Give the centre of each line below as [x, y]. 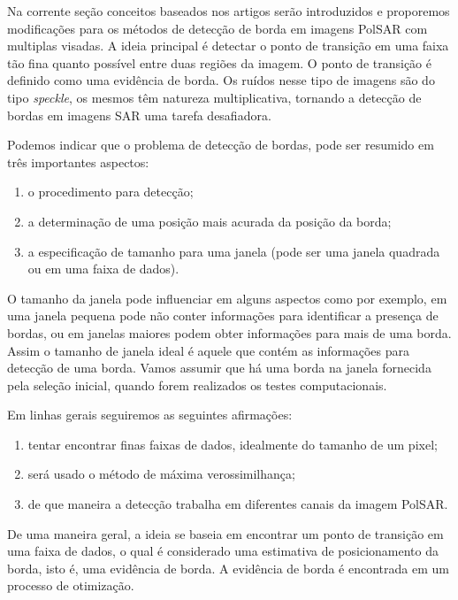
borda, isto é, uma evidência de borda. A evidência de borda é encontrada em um [228, 568]
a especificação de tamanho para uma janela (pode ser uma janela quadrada [234, 251]
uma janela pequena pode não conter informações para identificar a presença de [223, 315]
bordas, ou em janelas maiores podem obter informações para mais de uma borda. [229, 332]
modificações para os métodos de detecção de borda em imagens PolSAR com [218, 28]
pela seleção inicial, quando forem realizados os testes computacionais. [197, 385]
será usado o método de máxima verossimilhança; [161, 474]
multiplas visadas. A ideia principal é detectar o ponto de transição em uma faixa [228, 46]
